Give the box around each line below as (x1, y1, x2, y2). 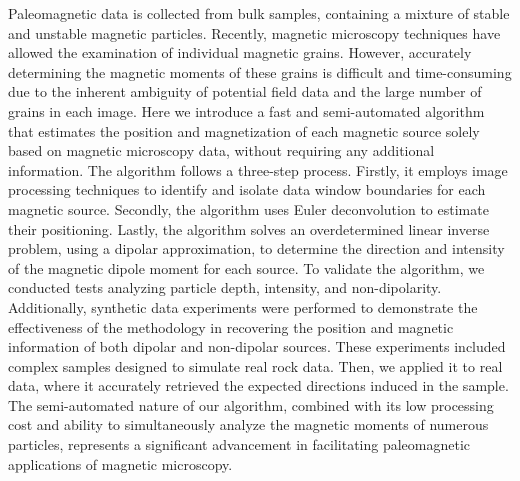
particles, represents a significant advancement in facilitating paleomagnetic (8, 434, 471, 455)
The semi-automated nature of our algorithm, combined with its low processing (8, 394, 494, 415)
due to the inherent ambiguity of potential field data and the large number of (8, 81, 482, 102)
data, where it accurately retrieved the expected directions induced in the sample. (8, 375, 509, 396)
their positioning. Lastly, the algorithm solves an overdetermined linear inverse (8, 218, 490, 239)
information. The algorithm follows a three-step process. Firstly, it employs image (8, 159, 508, 180)
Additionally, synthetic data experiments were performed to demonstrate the (8, 296, 478, 317)
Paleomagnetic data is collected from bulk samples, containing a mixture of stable (8, 3, 510, 23)
